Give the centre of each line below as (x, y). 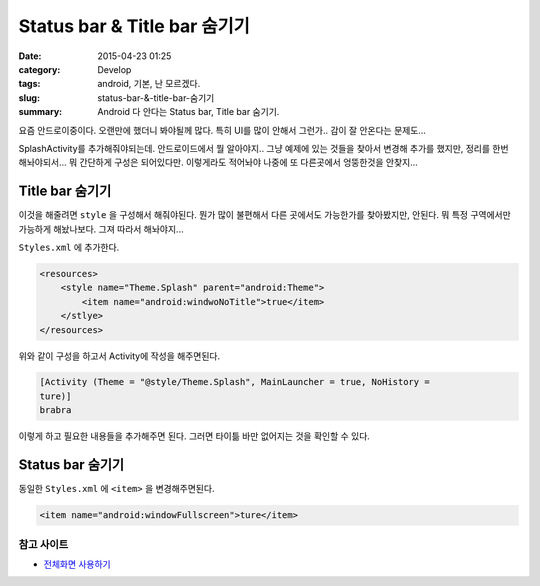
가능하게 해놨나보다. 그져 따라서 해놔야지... (101, 229)
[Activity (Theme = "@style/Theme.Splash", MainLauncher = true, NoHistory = (234, 382)
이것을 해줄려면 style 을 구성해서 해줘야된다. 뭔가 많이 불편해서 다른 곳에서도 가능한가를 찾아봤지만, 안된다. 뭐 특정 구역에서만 (265, 215)
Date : (30, 56)
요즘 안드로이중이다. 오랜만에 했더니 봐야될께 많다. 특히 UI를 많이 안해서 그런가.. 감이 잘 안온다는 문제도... (222, 130)
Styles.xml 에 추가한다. (69, 247)
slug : (29, 97)
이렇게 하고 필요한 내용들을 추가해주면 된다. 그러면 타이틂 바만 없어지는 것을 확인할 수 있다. (194, 436)
